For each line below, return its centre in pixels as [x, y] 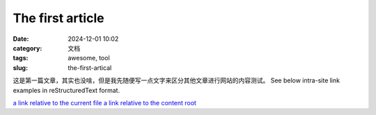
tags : [21, 58]
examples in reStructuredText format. [66, 90]
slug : [20, 68]
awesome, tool [89, 58]
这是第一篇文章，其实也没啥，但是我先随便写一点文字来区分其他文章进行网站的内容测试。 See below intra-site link [177, 80]
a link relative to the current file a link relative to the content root [104, 103]
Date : [21, 39]
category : [28, 48]
